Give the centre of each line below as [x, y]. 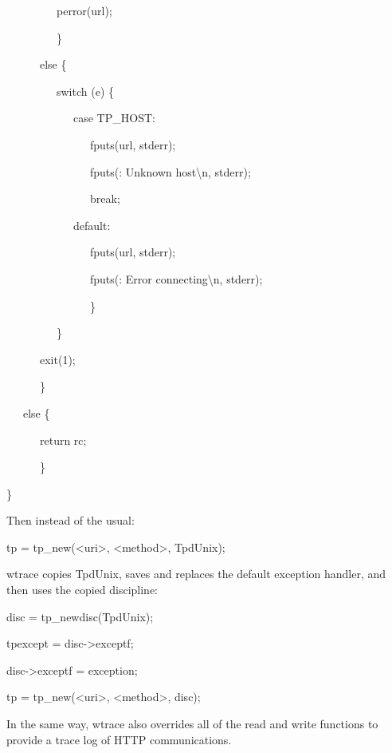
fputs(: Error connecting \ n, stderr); [176, 278]
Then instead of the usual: [71, 520]
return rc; [63, 440]
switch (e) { [85, 91]
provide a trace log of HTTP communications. [119, 739]
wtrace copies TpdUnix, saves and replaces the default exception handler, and [196, 574]
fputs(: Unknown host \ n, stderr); [170, 171]
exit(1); [57, 359]
